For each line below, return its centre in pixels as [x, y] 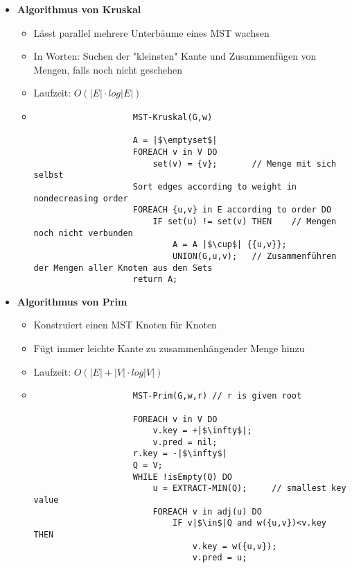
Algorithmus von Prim [72, 301]
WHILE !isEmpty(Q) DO [182, 477]
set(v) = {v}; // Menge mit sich [245, 164]
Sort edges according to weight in [215, 186]
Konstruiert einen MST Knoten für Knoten [125, 325]
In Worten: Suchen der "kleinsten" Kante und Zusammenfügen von [175, 56]
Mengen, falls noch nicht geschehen [108, 69]
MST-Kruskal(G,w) [173, 117]
